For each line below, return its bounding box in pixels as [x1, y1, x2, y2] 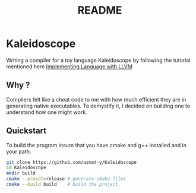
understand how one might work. [6, 108, 87, 116]
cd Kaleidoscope [6, 164, 46, 171]
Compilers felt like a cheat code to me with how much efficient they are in [6, 96, 186, 103]
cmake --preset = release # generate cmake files [6, 176, 127, 182]
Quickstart [6, 126, 47, 136]
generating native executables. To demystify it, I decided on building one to [6, 102, 191, 109]
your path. [6, 148, 31, 155]
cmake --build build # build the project [6, 182, 118, 188]
